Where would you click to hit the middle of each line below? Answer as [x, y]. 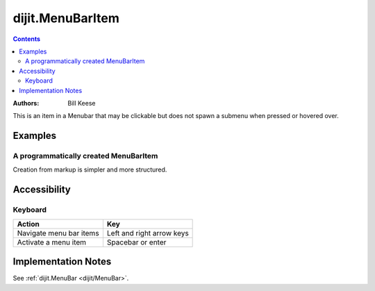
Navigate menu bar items [58, 233]
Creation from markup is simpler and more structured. [90, 169]
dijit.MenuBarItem [66, 18]
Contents [27, 39]
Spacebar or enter [136, 242]
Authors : [26, 103]
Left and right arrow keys [148, 233]
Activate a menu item [52, 242]
